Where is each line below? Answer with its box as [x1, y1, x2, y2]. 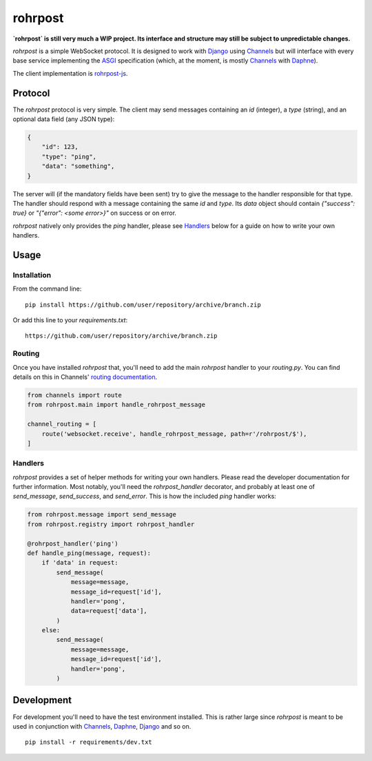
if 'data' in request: [41, 559, 118, 567]
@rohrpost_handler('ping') [27, 539, 118, 548]
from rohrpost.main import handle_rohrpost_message [27, 401, 206, 409]
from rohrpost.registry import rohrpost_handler [27, 520, 195, 528]
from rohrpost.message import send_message [27, 510, 177, 519]
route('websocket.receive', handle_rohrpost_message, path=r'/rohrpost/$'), [41, 430, 307, 437]
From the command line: [12, 284, 82, 293]
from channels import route [27, 391, 122, 399]
